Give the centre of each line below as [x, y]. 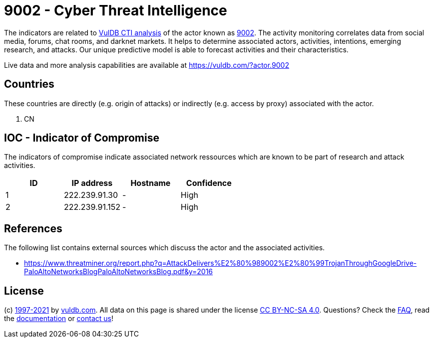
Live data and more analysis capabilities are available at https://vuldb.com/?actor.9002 [147, 65]
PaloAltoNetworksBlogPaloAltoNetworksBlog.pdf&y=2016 [119, 272]
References [33, 228]
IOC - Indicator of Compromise [82, 138]
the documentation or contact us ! [59, 319]
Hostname [151, 183]
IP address [92, 183]
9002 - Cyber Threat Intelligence [116, 10]
